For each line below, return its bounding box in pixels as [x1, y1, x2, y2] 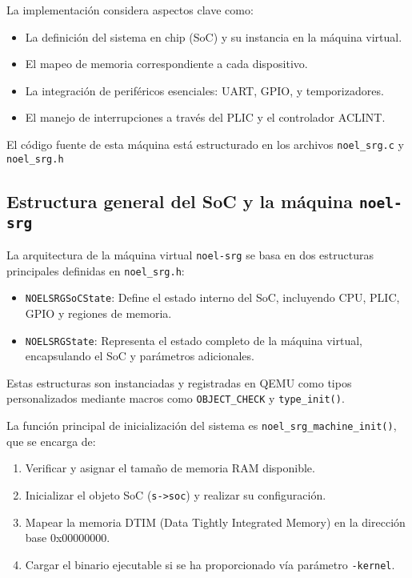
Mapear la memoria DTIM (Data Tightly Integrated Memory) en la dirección [25, 513, 406, 530]
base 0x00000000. [25, 529, 110, 546]
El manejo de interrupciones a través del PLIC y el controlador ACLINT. [25, 109, 386, 126]
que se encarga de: [6, 432, 96, 449]
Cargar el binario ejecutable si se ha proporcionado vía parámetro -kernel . [25, 556, 395, 572]
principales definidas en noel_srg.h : [6, 262, 185, 279]
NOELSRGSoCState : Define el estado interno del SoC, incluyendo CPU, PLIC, [25, 289, 400, 306]
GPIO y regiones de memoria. [25, 305, 172, 321]
